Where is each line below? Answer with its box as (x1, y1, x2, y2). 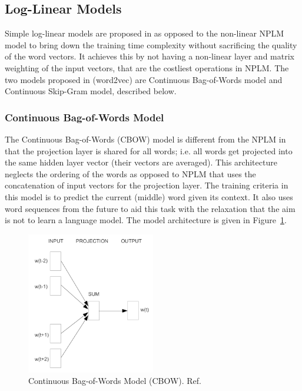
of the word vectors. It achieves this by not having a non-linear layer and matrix (5, 50, 294, 62)
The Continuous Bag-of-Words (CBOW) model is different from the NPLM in (5, 132, 286, 145)
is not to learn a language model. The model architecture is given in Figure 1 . (5, 214, 287, 226)
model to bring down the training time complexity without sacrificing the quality (5, 38, 297, 51)
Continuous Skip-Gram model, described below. (5, 85, 177, 97)
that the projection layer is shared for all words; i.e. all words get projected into (5, 144, 293, 157)
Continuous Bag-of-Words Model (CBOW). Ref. (28, 375, 202, 387)
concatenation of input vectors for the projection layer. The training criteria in (5, 179, 288, 191)
